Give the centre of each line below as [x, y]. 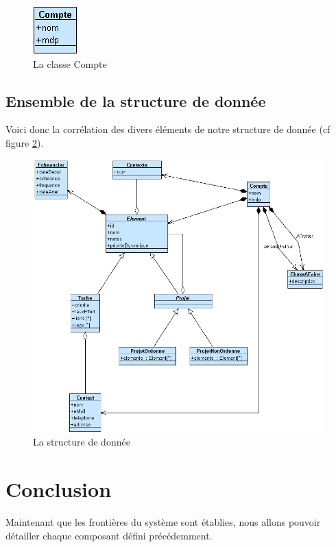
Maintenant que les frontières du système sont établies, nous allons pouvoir [163, 522]
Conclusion [59, 489]
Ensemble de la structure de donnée [136, 100]
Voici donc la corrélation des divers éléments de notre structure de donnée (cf [168, 129]
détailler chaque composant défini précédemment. [109, 535]
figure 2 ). [25, 142]
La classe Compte [70, 63]
